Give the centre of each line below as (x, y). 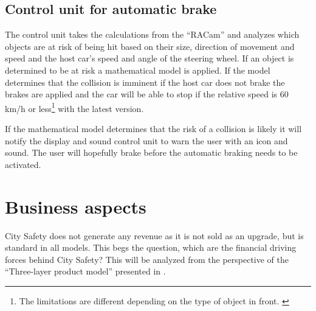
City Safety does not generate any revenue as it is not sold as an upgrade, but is (154, 235)
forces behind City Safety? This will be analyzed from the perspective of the (147, 259)
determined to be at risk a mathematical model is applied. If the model (138, 70)
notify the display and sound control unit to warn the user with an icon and (146, 140)
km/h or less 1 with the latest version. (74, 107)
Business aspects (76, 206)
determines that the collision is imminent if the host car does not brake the (145, 82)
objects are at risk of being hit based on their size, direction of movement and (150, 46)
